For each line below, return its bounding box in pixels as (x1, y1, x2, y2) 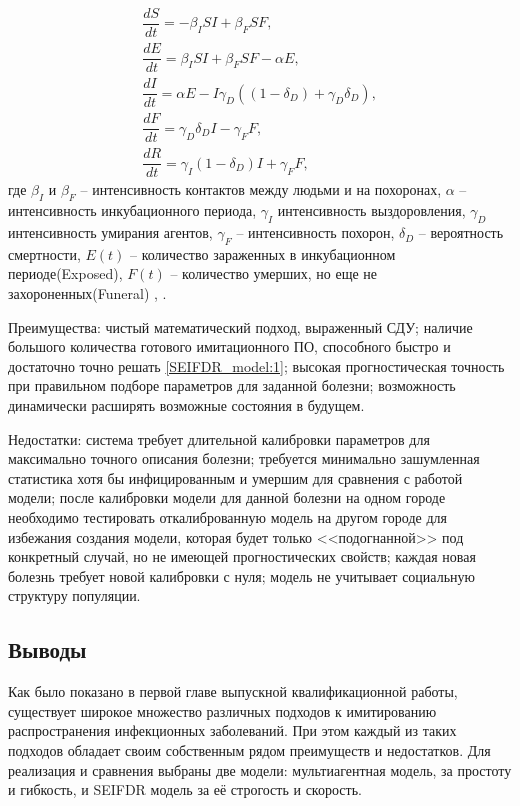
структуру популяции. (8, 585, 141, 606)
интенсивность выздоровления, (277, 200, 466, 221)
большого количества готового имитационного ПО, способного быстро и (8, 336, 451, 357)
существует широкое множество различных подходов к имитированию (8, 700, 437, 721)
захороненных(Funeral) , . (8, 283, 167, 304)
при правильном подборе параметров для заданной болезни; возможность (8, 375, 456, 396)
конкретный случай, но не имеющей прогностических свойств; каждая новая (8, 546, 476, 567)
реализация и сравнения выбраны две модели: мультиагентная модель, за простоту (8, 759, 512, 780)
